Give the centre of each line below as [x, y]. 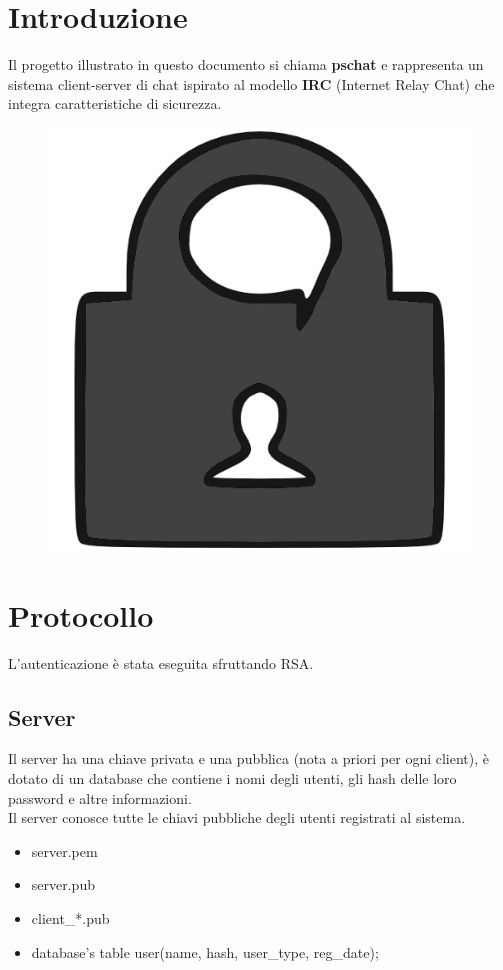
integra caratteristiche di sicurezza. [115, 103]
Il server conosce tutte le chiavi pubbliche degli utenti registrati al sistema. [237, 817]
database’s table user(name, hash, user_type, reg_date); [205, 951]
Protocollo [81, 614]
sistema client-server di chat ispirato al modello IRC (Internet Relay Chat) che [251, 83]
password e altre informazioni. [100, 797]
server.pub [63, 884]
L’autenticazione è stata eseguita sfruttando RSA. [161, 662]
